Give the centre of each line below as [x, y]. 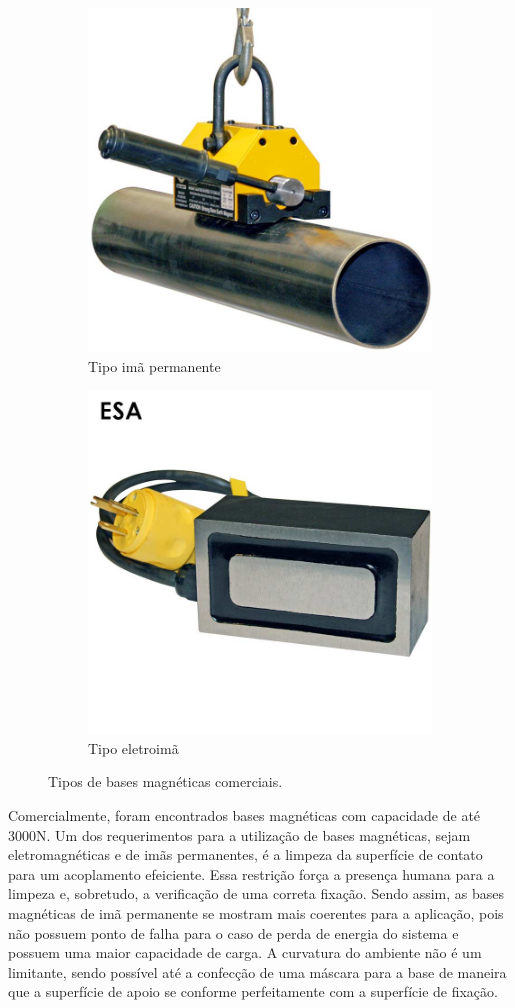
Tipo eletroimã [133, 747]
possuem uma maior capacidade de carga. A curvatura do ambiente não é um [245, 952]
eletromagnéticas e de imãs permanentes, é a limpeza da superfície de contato [245, 854]
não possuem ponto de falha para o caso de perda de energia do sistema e [233, 932]
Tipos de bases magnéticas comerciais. [165, 781]
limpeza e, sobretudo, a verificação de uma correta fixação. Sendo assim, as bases [256, 893]
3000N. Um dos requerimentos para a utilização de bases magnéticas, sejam [239, 834]
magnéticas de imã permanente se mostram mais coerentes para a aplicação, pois [256, 912]
